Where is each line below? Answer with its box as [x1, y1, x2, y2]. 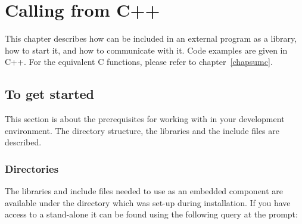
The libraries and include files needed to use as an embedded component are [5, 185, 284, 197]
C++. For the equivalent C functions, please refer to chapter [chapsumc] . [5, 55, 273, 68]
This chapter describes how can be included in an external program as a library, [5, 32, 297, 45]
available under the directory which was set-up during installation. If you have [5, 196, 291, 209]
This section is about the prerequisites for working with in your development [5, 113, 285, 125]
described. [5, 136, 42, 148]
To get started [5, 85, 94, 103]
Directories [5, 161, 59, 176]
